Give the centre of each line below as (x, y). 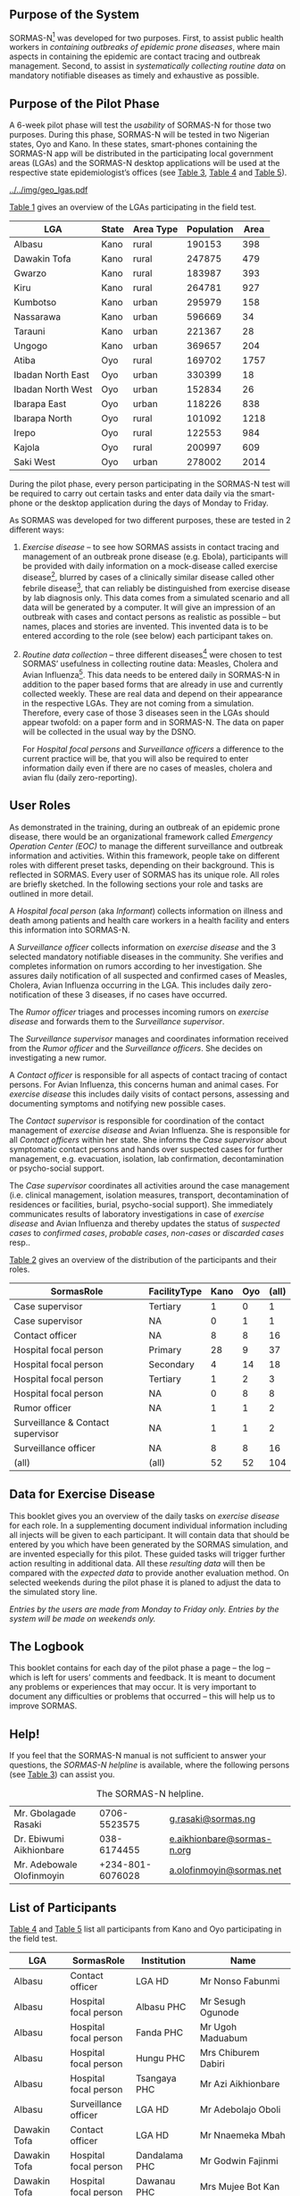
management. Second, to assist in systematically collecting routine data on (148, 66)
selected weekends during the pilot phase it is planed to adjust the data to (145, 1582)
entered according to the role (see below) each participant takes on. (147, 635)
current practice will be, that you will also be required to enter (135, 758)
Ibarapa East (40, 404)
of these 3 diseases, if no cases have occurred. (140, 994)
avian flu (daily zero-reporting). (79, 777)
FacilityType (175, 1291)
